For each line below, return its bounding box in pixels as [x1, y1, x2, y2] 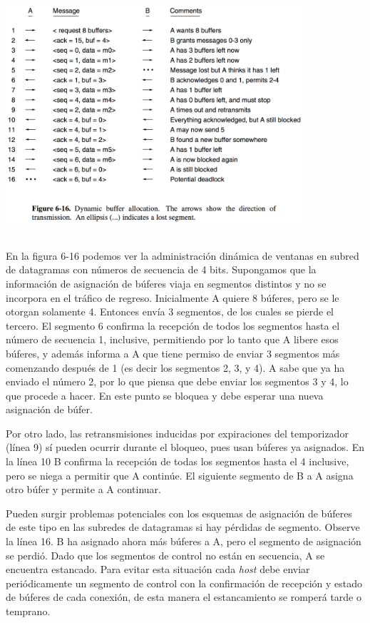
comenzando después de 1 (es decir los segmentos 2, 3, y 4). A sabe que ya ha [6, 360, 345, 375]
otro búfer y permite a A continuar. [6, 482, 161, 497]
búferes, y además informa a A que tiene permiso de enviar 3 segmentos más [6, 345, 340, 360]
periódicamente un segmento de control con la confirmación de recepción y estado [6, 575, 362, 590]
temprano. [6, 604, 51, 618]
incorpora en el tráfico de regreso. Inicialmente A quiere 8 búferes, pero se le [6, 290, 339, 305]
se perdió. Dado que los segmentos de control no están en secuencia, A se [6, 547, 325, 562]
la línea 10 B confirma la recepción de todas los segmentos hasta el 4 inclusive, [6, 454, 349, 469]
